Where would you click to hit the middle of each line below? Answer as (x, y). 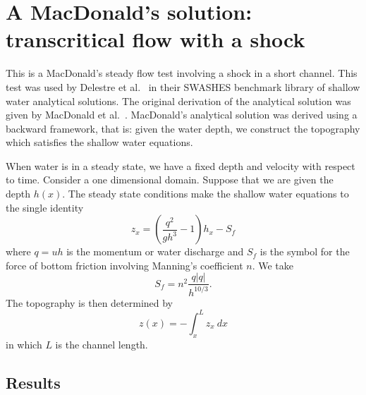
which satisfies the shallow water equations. (99, 142)
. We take (273, 265)
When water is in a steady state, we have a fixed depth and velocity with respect (181, 165)
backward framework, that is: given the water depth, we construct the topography (183, 128)
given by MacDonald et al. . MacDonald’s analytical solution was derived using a (182, 115)
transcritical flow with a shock (155, 39)
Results (33, 382)
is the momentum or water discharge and (155, 251)
